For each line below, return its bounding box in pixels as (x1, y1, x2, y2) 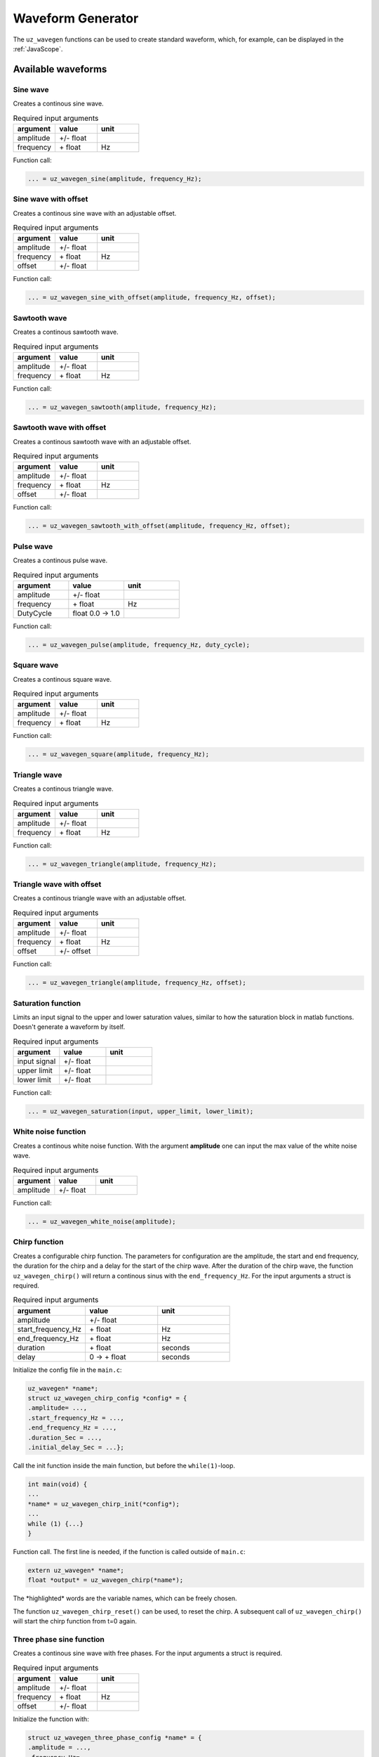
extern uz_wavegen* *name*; (27, 1566, 124, 1574)
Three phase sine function (13, 1634, 105, 1644)
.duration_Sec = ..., (27, 1434, 102, 1441)
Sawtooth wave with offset (13, 422, 107, 432)
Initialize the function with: (13, 1715, 89, 1723)
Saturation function (13, 998, 81, 1008)
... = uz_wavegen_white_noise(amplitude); (27, 1217, 176, 1226)
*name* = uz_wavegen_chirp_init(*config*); (27, 1500, 180, 1508)
